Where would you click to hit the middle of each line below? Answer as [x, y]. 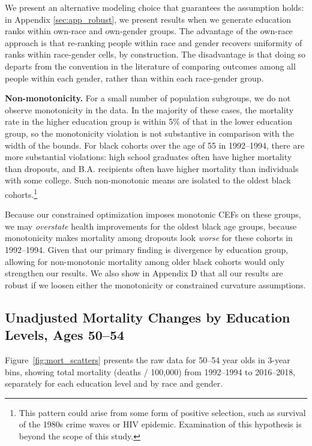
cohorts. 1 [21, 193]
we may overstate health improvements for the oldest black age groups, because [151, 226]
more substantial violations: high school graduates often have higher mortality [148, 157]
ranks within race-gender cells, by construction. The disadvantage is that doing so [155, 54]
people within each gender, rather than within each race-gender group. [134, 78]
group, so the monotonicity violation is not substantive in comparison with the [149, 133]
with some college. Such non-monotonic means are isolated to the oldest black [148, 180]
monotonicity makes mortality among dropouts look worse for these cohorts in [149, 238]
